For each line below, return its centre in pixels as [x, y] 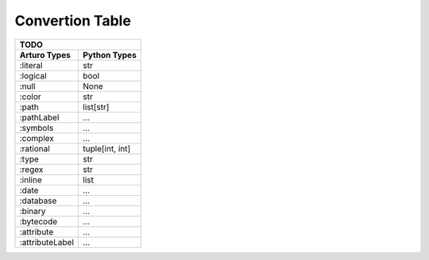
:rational [35, 148]
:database [38, 201]
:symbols [37, 128]
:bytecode [39, 221]
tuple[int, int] [107, 148]
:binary [33, 211]
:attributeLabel [47, 242]
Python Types [110, 55]
